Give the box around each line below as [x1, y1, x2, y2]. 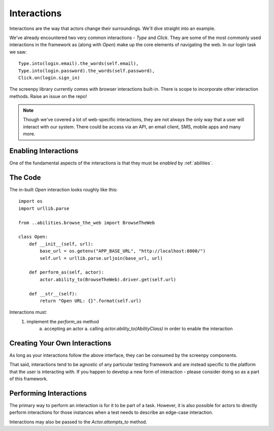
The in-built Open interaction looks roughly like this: [9, 187, 118, 193]
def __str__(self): [28, 291, 78, 296]
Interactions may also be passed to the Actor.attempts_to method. [9, 419, 147, 425]
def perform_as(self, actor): [28, 270, 104, 275]
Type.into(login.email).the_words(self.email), [18, 61, 139, 67]
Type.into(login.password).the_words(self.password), [18, 68, 155, 74]
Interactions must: [9, 309, 48, 315]
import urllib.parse [18, 206, 70, 211]
